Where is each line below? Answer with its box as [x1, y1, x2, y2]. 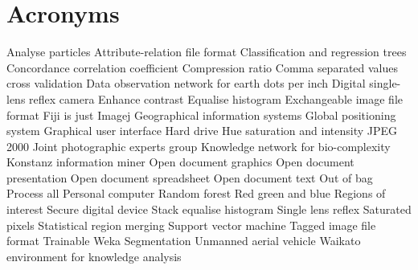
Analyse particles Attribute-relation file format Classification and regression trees [6, 43, 407, 60]
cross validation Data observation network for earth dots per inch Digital [6, 75, 366, 92]
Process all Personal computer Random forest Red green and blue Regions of [6, 185, 386, 202]
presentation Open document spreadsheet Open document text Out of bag [6, 169, 373, 186]
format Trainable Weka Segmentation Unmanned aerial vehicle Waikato [6, 232, 361, 249]
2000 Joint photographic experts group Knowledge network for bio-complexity [6, 137, 391, 154]
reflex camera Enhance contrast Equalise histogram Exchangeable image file [29, 90, 403, 107]
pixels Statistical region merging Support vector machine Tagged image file [6, 216, 376, 233]
